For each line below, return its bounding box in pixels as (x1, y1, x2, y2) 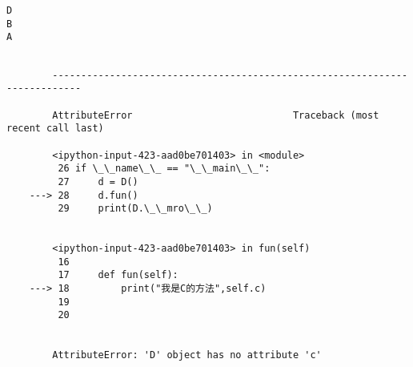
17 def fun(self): (58, 269, 178, 281)
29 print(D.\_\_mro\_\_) (58, 203, 213, 215)
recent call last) (6, 123, 104, 135)
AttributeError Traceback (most (52, 109, 379, 121)
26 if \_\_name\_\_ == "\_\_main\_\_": (58, 163, 271, 175)
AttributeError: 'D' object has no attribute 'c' (52, 349, 322, 361)
